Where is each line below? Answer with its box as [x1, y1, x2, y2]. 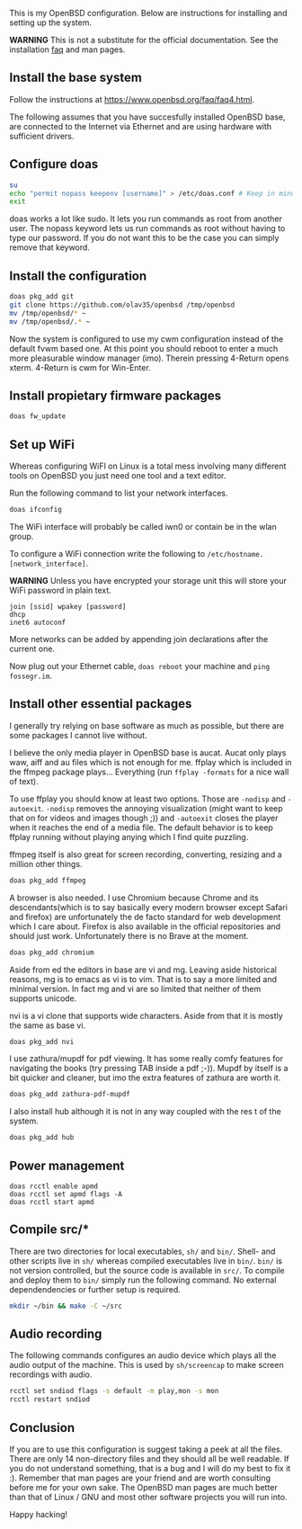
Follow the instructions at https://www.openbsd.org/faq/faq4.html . [9, 94, 254, 104]
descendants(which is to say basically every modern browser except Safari [9, 901, 288, 912]
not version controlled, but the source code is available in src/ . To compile [9, 1265, 285, 1275]
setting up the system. [9, 17, 93, 28]
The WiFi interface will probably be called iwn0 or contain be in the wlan [9, 521, 277, 532]
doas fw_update [9, 412, 67, 421]
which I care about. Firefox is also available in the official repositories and [9, 921, 281, 932]
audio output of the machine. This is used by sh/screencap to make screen [9, 1360, 285, 1371]
